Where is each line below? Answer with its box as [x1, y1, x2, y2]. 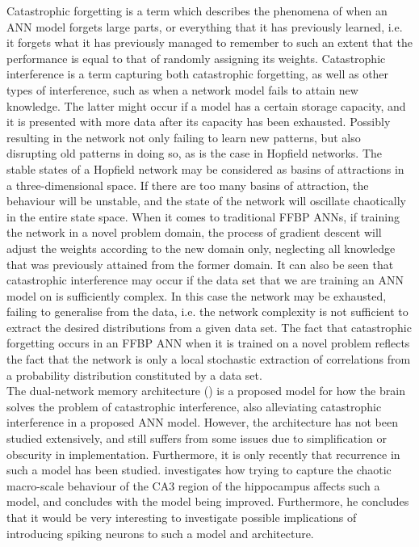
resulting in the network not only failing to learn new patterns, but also [6, 128, 361, 145]
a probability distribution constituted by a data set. [6, 366, 262, 383]
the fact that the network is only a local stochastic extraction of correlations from [6, 351, 411, 368]
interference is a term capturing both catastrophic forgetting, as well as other [6, 65, 389, 82]
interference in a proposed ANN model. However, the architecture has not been [6, 414, 398, 431]
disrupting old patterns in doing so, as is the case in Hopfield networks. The [6, 145, 382, 162]
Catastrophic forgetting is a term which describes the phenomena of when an [6, 2, 388, 19]
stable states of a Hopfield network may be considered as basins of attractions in [6, 160, 404, 177]
